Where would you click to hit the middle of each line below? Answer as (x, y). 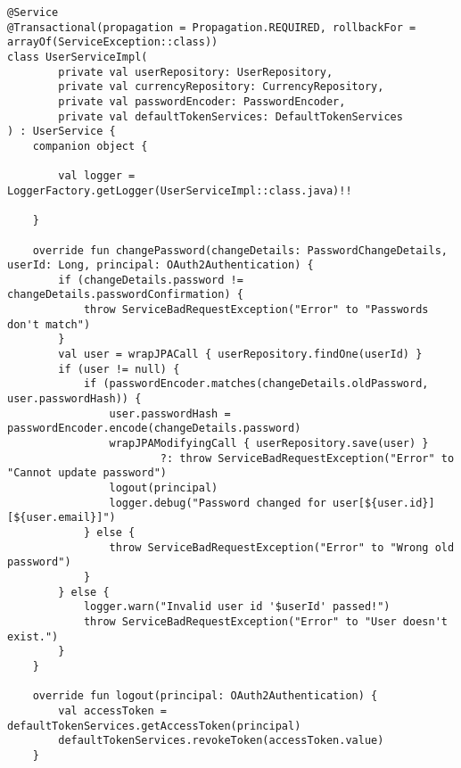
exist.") (33, 636)
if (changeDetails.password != (151, 280)
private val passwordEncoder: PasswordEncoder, (202, 101)
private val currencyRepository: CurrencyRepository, (221, 87)
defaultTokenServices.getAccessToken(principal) (154, 726)
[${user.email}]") (62, 518)
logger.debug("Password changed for (218, 503)
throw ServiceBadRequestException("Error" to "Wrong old (282, 547)
